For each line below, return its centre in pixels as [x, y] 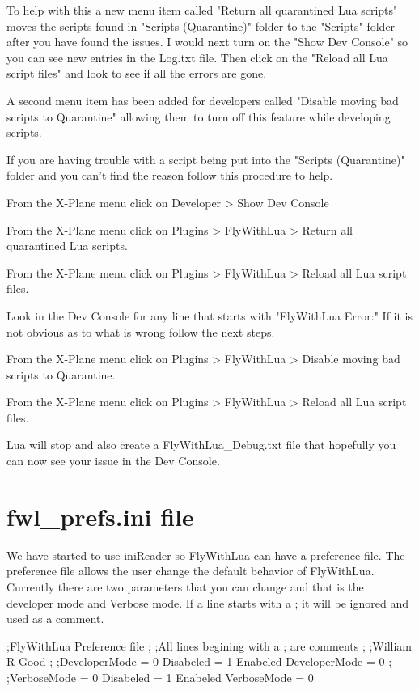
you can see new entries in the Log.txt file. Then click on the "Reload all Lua [197, 57]
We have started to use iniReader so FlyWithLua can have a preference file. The [206, 555]
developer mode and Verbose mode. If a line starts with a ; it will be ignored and [207, 602]
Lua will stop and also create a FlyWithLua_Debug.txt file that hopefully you [201, 445]
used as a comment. [55, 619]
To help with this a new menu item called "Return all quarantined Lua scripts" [202, 10]
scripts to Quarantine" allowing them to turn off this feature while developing [199, 116]
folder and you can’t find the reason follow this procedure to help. [170, 175]
